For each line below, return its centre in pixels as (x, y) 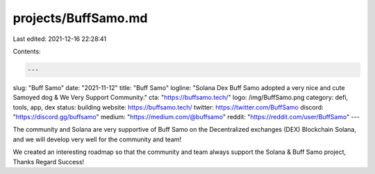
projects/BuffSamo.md (80, 18)
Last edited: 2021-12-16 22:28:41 (60, 39)
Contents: (27, 51)
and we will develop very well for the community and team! (97, 139)
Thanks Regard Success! (49, 162)
